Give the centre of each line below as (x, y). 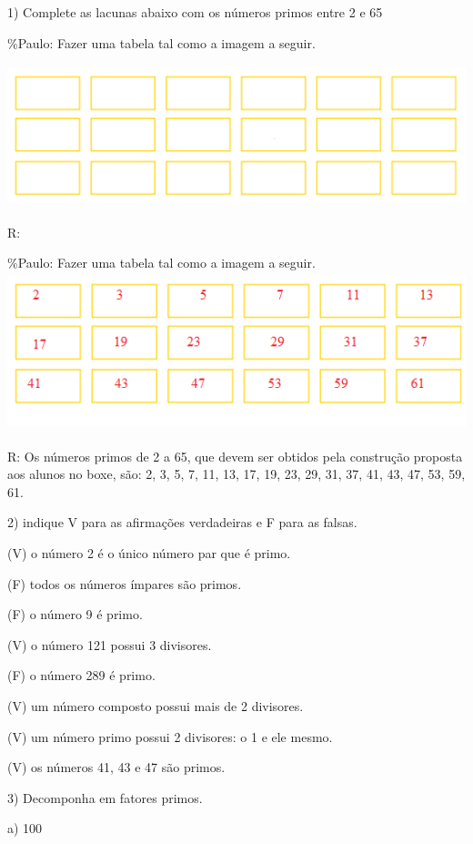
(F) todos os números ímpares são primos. (125, 583)
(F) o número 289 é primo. (81, 675)
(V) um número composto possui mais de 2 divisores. (156, 706)
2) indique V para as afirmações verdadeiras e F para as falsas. (182, 522)
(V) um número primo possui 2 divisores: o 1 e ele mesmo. (170, 736)
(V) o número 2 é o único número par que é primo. (149, 553)
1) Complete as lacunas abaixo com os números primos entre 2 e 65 (195, 12)
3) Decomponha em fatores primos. (105, 797)
